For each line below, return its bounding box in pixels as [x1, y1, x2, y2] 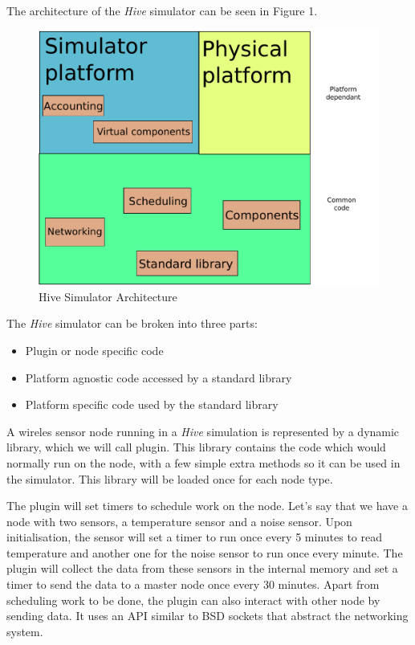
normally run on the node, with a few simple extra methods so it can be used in [6, 454, 401, 471]
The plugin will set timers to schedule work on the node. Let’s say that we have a [6, 497, 408, 514]
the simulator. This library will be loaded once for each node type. [6, 470, 333, 487]
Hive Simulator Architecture [39, 288, 177, 304]
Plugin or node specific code [25, 341, 164, 358]
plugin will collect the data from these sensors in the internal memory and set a [6, 560, 398, 577]
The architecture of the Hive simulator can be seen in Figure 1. [6, 2, 318, 18]
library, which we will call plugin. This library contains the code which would [6, 439, 386, 455]
